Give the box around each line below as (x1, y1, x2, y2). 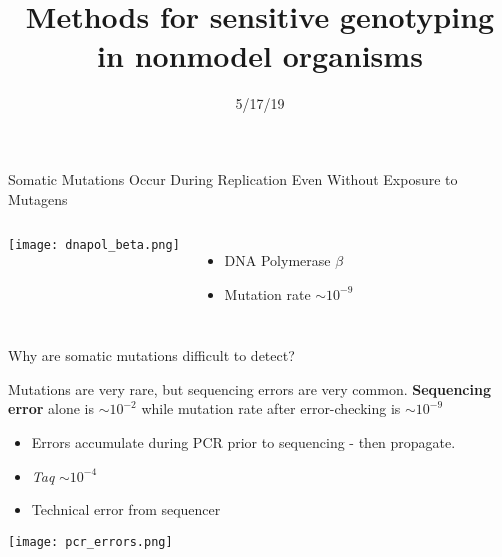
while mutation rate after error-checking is (141, 398, 401, 419)
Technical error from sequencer (31, 499, 221, 520)
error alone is (8, 398, 94, 419)
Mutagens (8, 188, 68, 209)
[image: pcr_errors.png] (8, 534, 173, 549)
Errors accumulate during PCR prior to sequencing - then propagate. (31, 432, 456, 453)
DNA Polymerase (224, 250, 331, 271)
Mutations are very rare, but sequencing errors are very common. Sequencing (8, 378, 491, 399)
